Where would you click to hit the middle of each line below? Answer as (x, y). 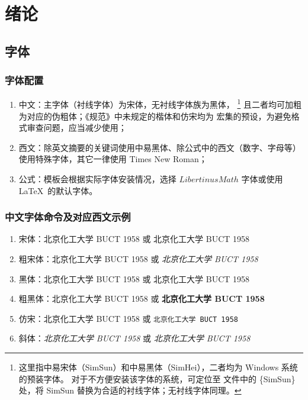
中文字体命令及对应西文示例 (68, 217)
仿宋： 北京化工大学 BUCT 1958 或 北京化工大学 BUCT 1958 (129, 318)
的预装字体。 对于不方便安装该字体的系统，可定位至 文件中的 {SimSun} (157, 378)
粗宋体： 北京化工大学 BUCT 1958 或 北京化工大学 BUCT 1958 (138, 259)
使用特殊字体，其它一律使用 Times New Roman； (113, 159)
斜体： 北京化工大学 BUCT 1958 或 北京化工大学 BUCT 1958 (134, 338)
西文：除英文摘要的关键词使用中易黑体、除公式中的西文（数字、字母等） (160, 147)
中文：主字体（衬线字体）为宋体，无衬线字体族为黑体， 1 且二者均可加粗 (160, 104)
